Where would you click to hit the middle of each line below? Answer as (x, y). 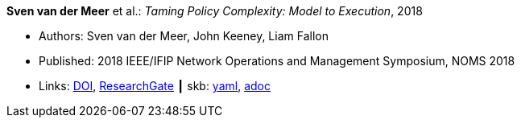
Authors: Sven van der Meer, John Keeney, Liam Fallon (184, 36)
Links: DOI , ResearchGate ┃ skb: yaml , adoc (155, 86)
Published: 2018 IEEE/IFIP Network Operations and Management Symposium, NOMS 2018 (277, 61)
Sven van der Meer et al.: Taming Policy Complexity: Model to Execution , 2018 (215, 11)
